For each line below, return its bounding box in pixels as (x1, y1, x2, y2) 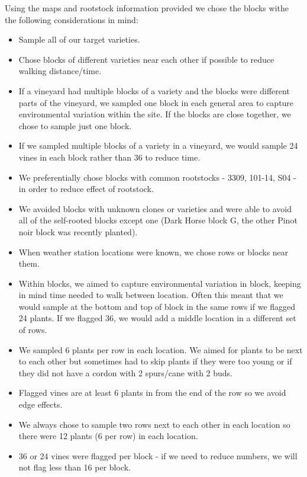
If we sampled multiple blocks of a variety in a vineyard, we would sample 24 (18, 139, 298, 152)
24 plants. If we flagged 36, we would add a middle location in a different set (18, 312, 296, 324)
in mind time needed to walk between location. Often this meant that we (18, 289, 283, 301)
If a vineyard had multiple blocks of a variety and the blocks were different (18, 84, 290, 97)
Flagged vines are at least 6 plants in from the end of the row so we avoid (18, 386, 286, 399)
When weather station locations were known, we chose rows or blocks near (18, 245, 289, 258)
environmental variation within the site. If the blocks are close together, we (18, 108, 291, 120)
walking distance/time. (18, 65, 102, 77)
